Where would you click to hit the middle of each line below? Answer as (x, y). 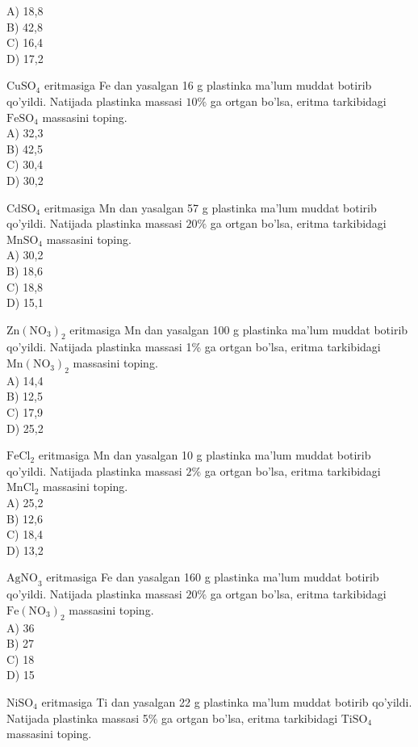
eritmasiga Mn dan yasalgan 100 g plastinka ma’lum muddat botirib (239, 329)
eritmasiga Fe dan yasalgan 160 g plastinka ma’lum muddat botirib (213, 577)
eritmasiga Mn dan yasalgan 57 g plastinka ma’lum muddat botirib (210, 207)
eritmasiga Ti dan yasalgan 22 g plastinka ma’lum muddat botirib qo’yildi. (227, 701)
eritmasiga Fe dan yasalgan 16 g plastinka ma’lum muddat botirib (208, 85)
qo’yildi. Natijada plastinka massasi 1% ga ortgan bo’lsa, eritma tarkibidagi (194, 347)
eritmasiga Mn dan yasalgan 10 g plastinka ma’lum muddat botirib (205, 455)
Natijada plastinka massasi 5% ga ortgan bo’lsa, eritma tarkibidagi (172, 718)
